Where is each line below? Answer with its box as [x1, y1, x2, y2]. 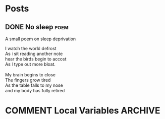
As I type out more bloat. [5, 61, 56, 67]
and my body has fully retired [5, 88, 65, 93]
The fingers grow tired [5, 77, 51, 83]
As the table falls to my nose [5, 82, 63, 88]
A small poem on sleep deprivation [5, 36, 76, 42]
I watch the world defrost [5, 46, 56, 51]
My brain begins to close [5, 72, 56, 77]
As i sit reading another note [5, 51, 63, 57]
